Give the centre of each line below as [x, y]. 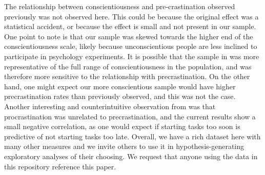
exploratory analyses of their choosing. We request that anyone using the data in [131, 156]
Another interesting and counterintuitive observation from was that [110, 106]
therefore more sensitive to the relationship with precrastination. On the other [127, 76]
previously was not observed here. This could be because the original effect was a [131, 16]
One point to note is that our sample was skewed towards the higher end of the [129, 36]
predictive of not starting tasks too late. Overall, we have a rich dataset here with [132, 136]
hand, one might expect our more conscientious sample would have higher [120, 86]
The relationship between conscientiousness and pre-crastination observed [120, 6]
